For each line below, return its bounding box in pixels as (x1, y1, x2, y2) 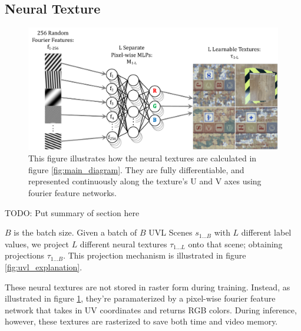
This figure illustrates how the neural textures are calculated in (28, 152, 257, 164)
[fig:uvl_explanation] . (5, 260, 82, 273)
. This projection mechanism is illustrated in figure (63, 249, 246, 262)
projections (5, 249, 45, 262)
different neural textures (80, 237, 167, 250)
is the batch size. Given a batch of (14, 226, 137, 239)
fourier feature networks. (28, 187, 117, 199)
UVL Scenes (148, 226, 193, 239)
